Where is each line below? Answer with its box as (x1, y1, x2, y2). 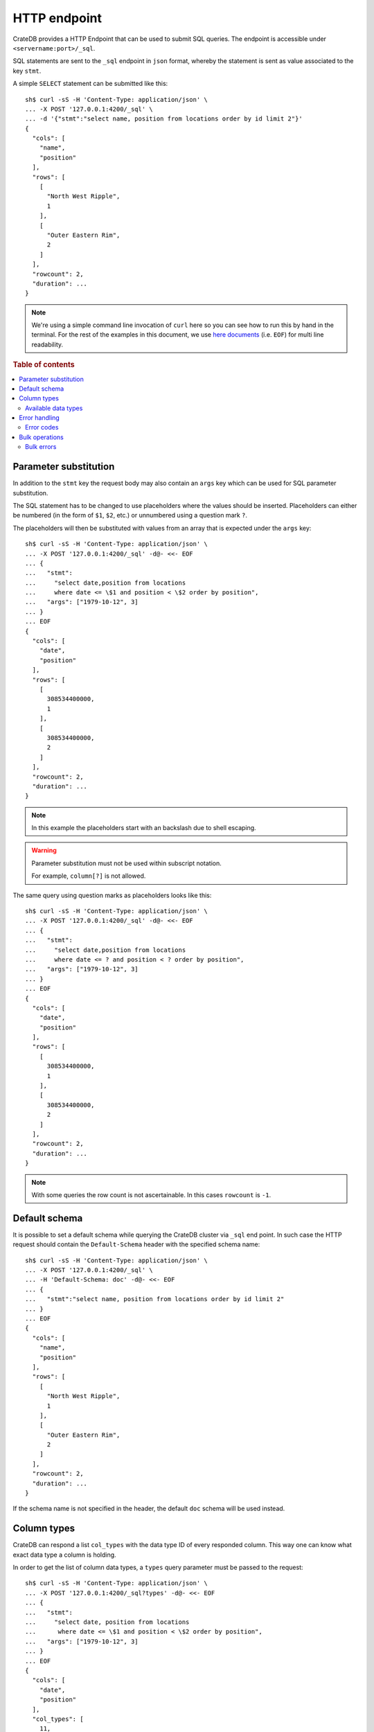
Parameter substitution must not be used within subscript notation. (31, 859, 222, 867)
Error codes (25, 423, 59, 432)
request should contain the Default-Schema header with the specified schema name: (12, 1240, 260, 1248)
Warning (31, 846, 57, 855)
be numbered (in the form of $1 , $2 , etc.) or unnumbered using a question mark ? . (12, 511, 248, 520)
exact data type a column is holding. (12, 1550, 117, 1559)
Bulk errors (25, 443, 57, 451)
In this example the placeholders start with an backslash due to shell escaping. (31, 824, 256, 832)
